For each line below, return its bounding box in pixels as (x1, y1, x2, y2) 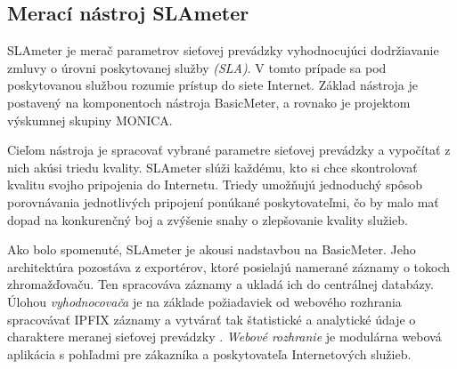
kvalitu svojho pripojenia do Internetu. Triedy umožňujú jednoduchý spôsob (7, 175, 422, 194)
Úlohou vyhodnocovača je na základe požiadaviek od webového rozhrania (7, 292, 402, 310)
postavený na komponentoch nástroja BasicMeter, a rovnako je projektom (7, 92, 411, 111)
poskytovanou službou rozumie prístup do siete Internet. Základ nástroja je (7, 76, 419, 94)
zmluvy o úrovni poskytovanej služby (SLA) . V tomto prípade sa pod (7, 58, 387, 76)
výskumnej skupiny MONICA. (7, 110, 173, 129)
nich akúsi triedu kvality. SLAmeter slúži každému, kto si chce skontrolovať (7, 157, 418, 176)
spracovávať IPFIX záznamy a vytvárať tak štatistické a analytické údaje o (7, 309, 416, 328)
